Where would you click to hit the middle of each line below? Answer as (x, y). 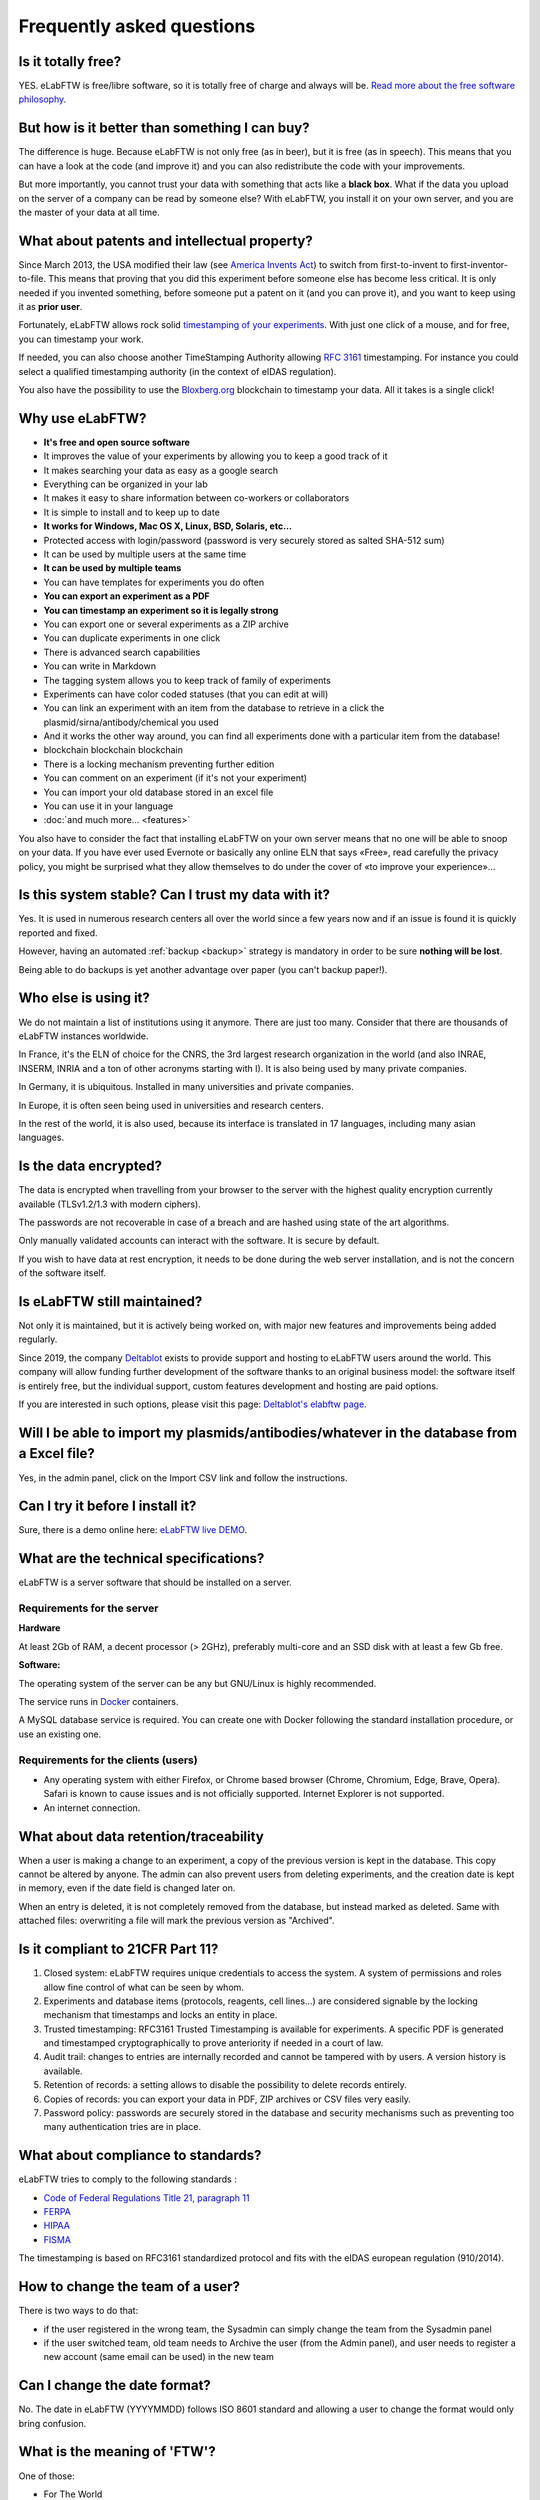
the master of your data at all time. (89, 212)
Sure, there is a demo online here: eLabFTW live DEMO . (133, 1530)
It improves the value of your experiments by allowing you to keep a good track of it (216, 456)
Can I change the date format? (115, 2385)
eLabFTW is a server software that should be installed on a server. (155, 1582)
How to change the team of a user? (129, 2286)
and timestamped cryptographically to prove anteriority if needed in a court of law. (213, 2043)
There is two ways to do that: (78, 2311)
